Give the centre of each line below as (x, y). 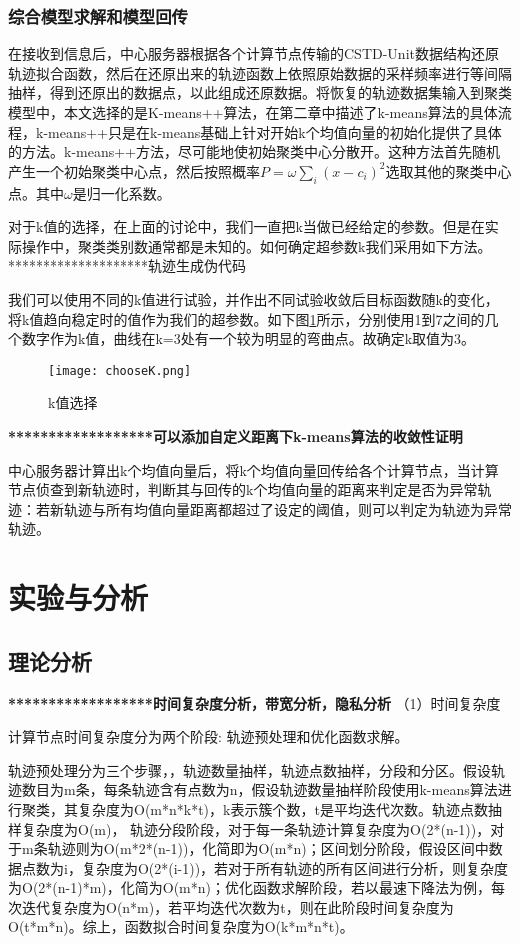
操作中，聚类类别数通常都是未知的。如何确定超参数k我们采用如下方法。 (256, 245)
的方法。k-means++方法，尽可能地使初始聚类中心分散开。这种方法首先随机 (254, 151)
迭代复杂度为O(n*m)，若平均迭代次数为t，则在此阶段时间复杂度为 (237, 906)
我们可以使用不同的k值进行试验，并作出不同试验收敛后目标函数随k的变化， (253, 298)
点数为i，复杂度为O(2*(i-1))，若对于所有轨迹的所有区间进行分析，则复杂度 (265, 867)
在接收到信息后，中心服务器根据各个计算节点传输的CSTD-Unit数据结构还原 (253, 53)
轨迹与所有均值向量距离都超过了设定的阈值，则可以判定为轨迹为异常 (287, 508)
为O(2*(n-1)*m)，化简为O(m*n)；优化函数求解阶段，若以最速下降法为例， (250, 887)
